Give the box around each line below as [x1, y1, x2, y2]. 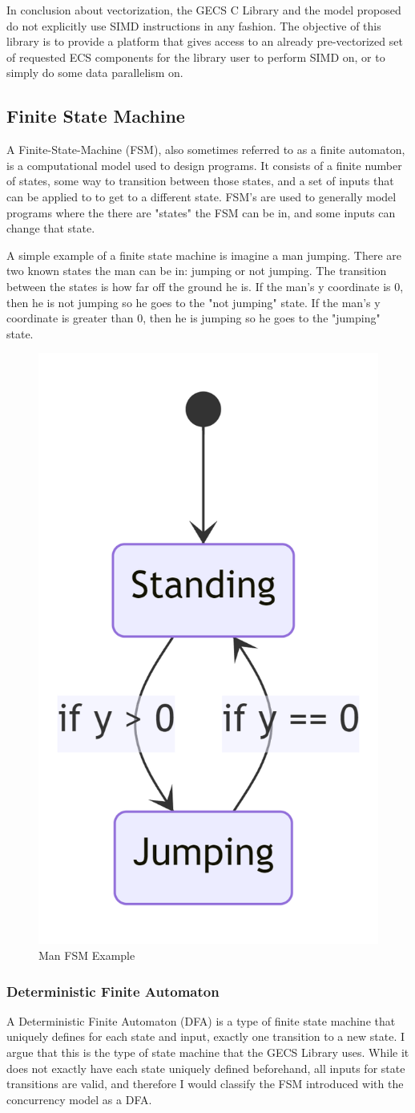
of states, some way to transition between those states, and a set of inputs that [6, 172, 394, 189]
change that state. [6, 220, 95, 237]
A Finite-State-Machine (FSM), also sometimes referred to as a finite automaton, [6, 141, 405, 158]
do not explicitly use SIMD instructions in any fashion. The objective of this [6, 17, 381, 34]
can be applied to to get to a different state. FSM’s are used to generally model [6, 188, 397, 204]
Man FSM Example [38, 947, 135, 964]
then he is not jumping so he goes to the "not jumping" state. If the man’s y [6, 293, 381, 310]
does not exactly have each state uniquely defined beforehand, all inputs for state [6, 1059, 405, 1076]
